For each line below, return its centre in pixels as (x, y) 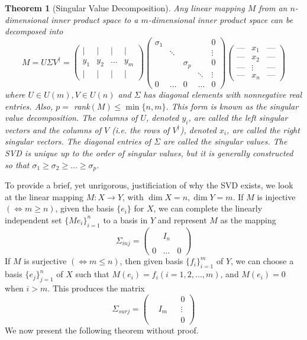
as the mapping (248, 219)
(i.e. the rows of (141, 129)
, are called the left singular (238, 118)
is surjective (45, 261)
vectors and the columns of (53, 129)
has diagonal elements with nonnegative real (223, 94)
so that (17, 164)
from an (273, 8)
